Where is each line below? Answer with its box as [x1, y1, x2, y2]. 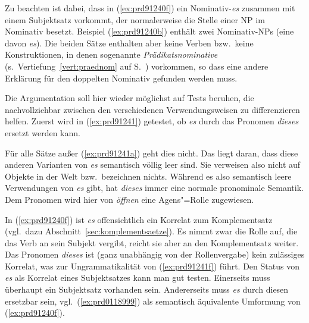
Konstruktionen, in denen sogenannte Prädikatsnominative [5, 48, 218, 61]
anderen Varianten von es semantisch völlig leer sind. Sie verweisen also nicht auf [5, 158, 301, 171]
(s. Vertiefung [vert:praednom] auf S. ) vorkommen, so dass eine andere [5, 59, 269, 72]
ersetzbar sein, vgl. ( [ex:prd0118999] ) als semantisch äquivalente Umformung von [5, 294, 301, 307]
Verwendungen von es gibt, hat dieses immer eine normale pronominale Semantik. [5, 181, 304, 194]
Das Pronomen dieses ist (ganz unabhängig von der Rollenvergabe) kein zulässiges [5, 248, 305, 261]
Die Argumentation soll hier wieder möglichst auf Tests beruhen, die [5, 92, 254, 104]
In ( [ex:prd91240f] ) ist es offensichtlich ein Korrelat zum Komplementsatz [5, 213, 273, 225]
